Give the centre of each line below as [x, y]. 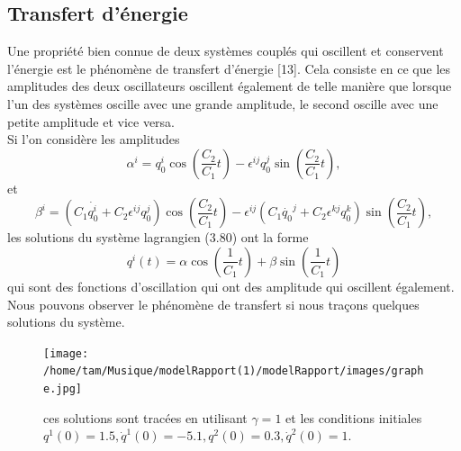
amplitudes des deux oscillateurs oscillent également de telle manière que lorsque [230, 86]
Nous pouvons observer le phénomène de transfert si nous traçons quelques [213, 304]
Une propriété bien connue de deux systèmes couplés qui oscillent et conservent [226, 51]
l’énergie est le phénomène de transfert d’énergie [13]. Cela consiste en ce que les [229, 68]
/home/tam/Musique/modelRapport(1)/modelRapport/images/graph [234, 371]
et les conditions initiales [354, 417]
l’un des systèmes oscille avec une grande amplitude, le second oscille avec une [223, 103]
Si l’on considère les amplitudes [94, 139]
